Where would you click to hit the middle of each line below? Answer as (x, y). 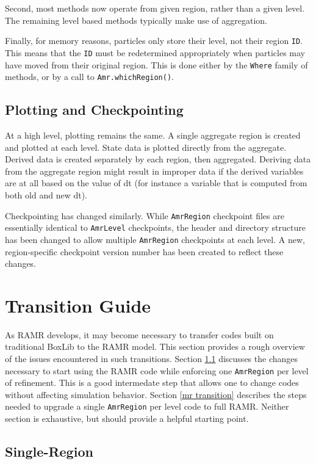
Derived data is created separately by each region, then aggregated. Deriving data (158, 159)
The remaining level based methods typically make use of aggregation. (136, 20)
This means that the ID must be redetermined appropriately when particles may (155, 52)
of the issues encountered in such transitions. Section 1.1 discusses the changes (152, 359)
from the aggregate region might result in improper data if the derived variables (154, 171)
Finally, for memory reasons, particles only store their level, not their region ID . (154, 41)
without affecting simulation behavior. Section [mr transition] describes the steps (156, 394)
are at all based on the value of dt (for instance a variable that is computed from (156, 183)
